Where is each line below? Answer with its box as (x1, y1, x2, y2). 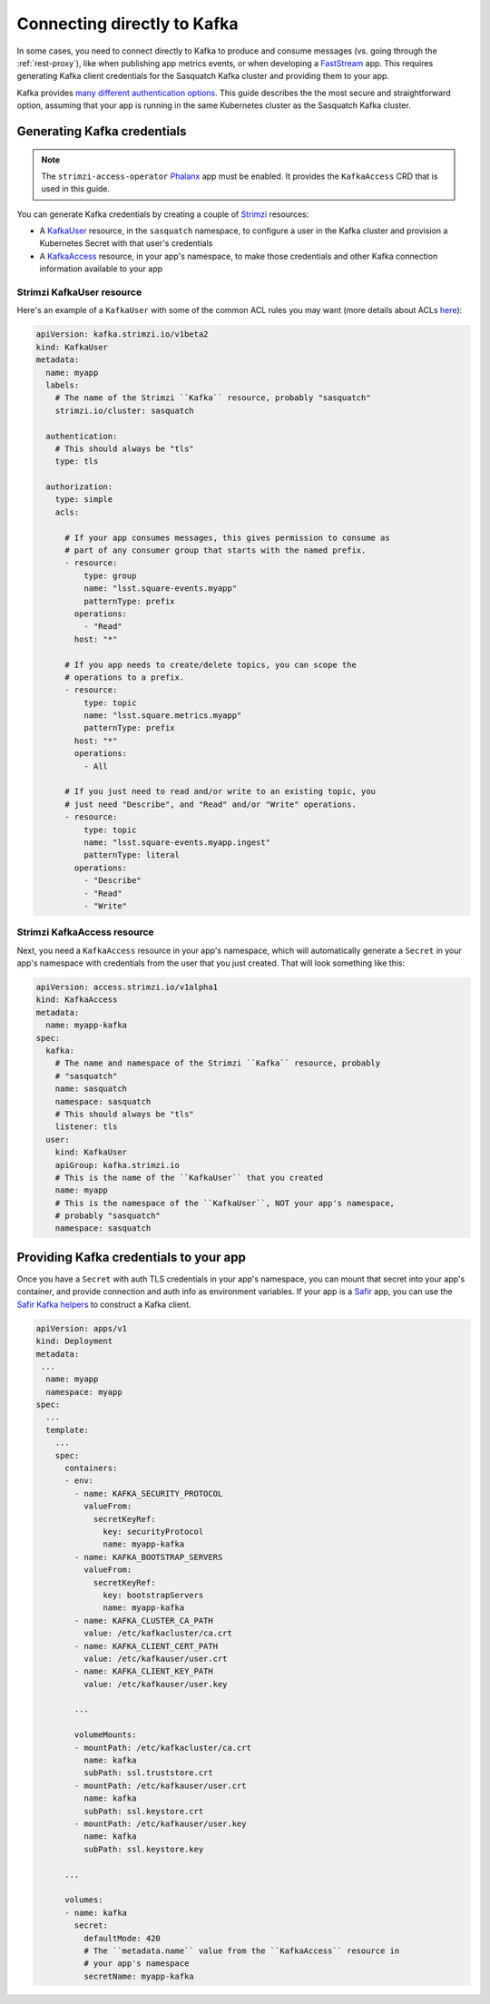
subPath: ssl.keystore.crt (83, 1806, 204, 1816)
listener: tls (54, 1122, 118, 1132)
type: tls (54, 457, 99, 467)
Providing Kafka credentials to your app (16, 1249, 247, 1265)
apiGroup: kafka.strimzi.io (54, 1160, 181, 1170)
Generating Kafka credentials (16, 123, 187, 139)
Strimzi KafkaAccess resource (16, 926, 154, 938)
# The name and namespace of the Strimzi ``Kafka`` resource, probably (54, 1058, 381, 1068)
